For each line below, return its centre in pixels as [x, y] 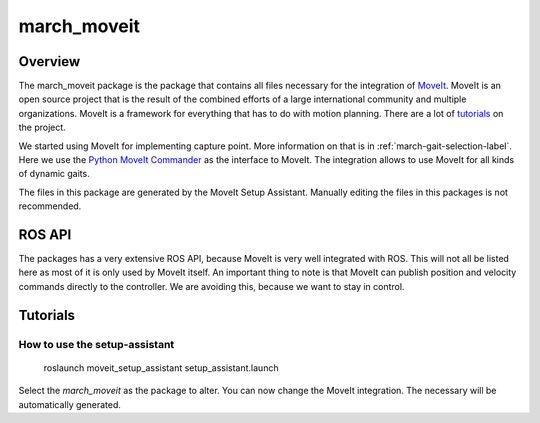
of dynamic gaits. [54, 174]
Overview [49, 61]
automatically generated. [70, 404]
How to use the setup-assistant [96, 344]
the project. [42, 127]
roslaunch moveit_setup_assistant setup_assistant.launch [161, 367]
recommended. [50, 206]
